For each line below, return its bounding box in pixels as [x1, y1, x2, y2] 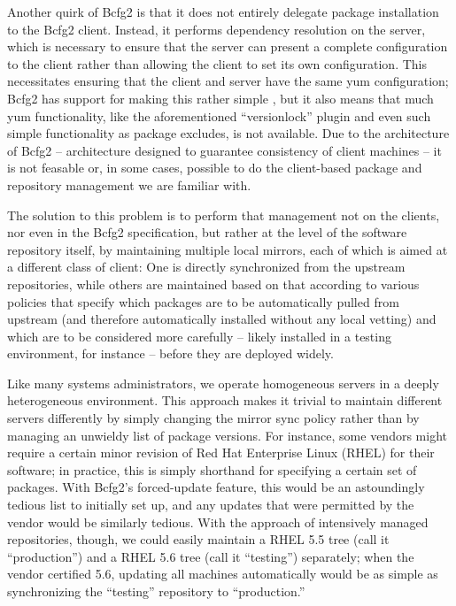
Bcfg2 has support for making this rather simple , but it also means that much [7, 88, 434, 107]
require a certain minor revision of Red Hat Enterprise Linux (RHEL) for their [7, 443, 435, 462]
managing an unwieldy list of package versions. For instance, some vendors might [7, 426, 447, 444]
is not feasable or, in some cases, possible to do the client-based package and [7, 158, 422, 177]
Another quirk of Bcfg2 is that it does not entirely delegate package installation [7, 3, 439, 20]
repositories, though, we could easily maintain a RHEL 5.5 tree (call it [7, 530, 390, 548]
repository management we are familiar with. [7, 175, 251, 194]
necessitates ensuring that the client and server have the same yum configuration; [7, 72, 449, 90]
